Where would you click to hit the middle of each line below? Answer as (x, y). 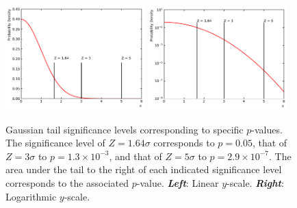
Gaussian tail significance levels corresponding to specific (125, 129)
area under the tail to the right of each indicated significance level (144, 169)
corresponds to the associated (67, 183)
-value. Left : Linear (178, 183)
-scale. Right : (255, 183)
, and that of (135, 156)
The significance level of (55, 143)
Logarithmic (31, 196)
